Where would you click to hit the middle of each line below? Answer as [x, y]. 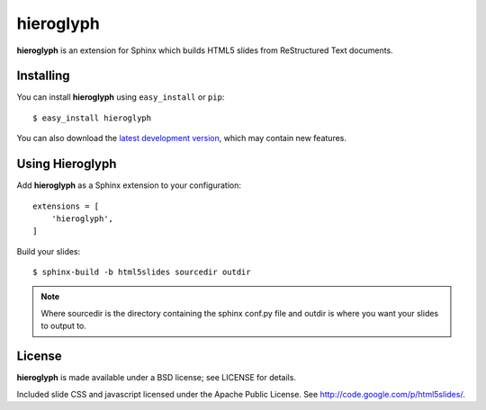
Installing [44, 76]
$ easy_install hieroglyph [92, 118]
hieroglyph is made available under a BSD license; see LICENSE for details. [157, 378]
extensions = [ [66, 206]
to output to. [64, 326]
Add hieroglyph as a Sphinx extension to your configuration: [129, 185]
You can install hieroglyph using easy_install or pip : [121, 97]
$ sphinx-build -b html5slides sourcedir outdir [142, 272]
